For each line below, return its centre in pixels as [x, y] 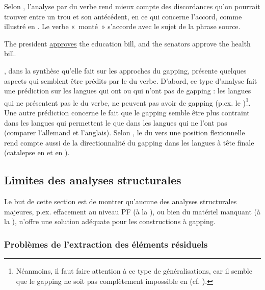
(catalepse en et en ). [37, 152]
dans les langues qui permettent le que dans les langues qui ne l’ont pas [116, 122]
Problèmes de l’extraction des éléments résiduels [106, 244]
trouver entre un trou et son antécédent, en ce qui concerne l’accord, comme [123, 16]
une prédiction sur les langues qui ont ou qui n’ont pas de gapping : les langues [128, 91]
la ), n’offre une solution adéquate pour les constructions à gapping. [110, 221]
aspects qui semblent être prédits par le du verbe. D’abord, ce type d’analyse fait [131, 80]
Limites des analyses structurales [93, 180]
